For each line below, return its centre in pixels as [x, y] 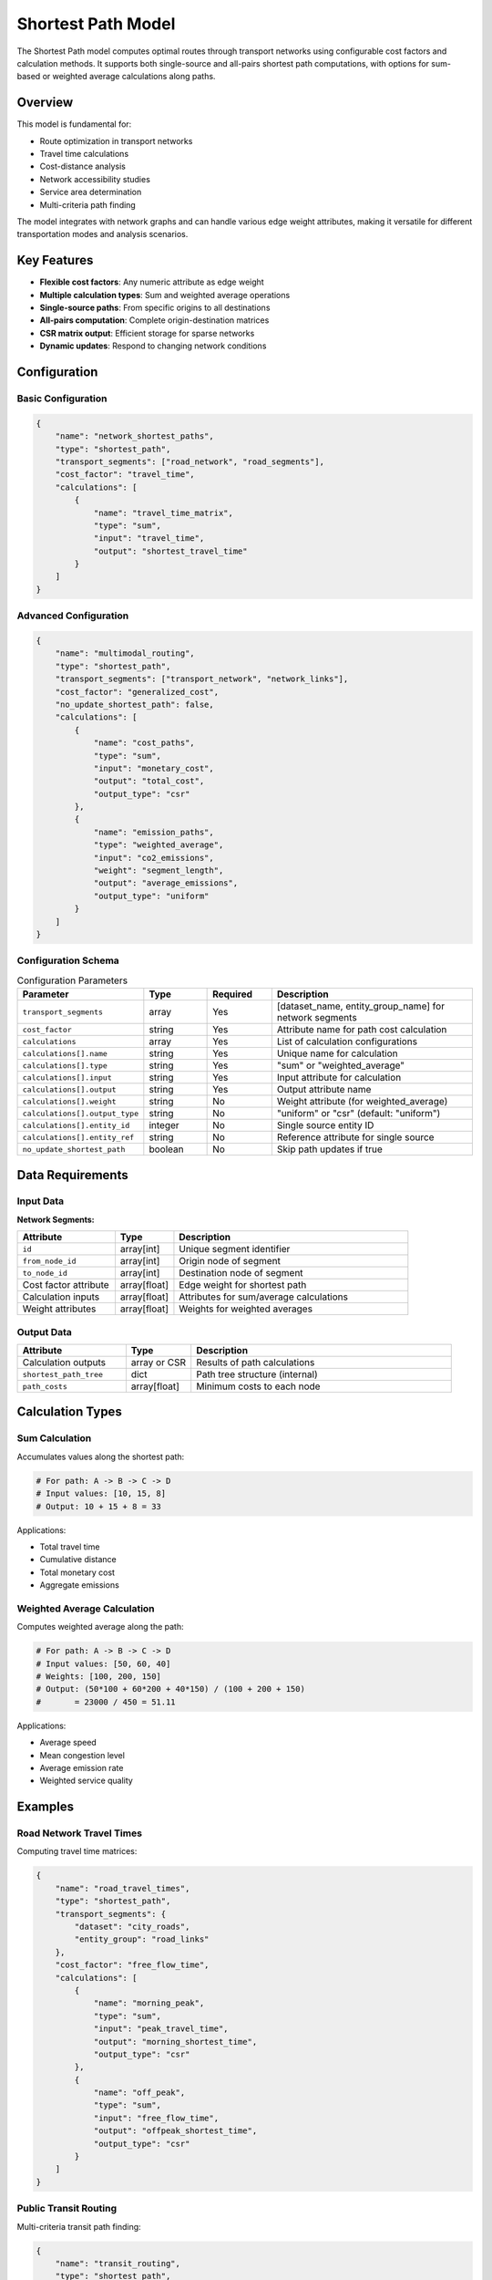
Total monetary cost [77, 1572]
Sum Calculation [54, 1438]
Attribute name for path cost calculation [362, 1030]
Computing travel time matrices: [77, 1851]
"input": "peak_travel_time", [161, 2029]
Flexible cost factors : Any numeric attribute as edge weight [152, 282]
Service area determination [91, 192]
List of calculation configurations [347, 1042]
